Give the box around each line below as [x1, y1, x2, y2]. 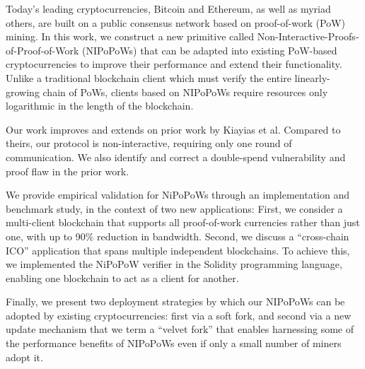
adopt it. [6, 349, 43, 364]
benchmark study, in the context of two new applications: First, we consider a [6, 201, 343, 216]
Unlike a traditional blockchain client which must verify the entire [6, 70, 291, 85]
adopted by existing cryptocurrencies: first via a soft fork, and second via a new [6, 307, 352, 322]
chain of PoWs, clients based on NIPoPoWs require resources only [42, 84, 328, 99]
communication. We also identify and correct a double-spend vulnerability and [6, 149, 346, 164]
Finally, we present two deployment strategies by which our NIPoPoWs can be [6, 294, 345, 309]
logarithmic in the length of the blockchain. [6, 98, 194, 113]
